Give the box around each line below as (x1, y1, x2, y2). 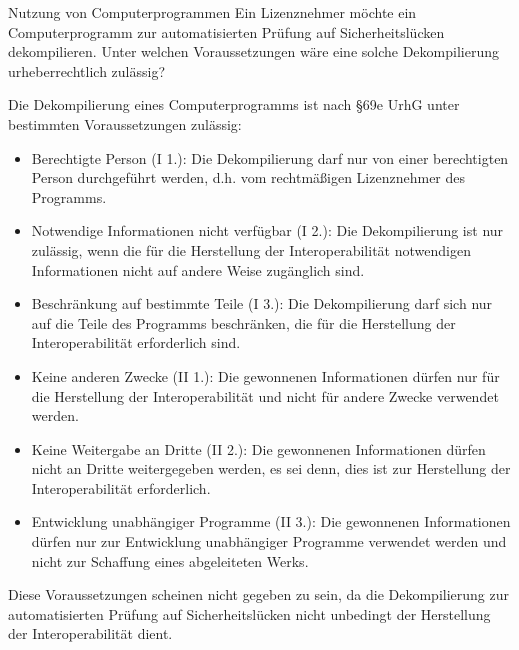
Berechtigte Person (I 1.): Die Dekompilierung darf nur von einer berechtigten (31, 147, 509, 168)
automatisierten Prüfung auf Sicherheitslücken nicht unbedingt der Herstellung (8, 603, 491, 624)
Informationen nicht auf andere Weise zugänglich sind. (31, 259, 365, 280)
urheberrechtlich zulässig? (8, 60, 165, 81)
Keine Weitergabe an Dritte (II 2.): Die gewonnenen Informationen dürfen (31, 438, 486, 459)
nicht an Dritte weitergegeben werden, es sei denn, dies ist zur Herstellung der (31, 458, 511, 479)
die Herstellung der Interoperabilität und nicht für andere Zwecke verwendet (31, 385, 499, 406)
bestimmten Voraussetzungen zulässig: (8, 113, 242, 134)
